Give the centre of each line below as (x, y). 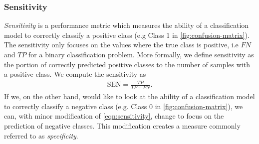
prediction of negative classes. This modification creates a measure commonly (122, 125)
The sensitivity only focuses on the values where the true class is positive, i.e (121, 45)
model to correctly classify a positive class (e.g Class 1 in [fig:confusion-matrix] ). (127, 35)
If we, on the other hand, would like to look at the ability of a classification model (129, 96)
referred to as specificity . (41, 135)
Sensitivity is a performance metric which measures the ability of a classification (127, 25)
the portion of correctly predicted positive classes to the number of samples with (127, 64)
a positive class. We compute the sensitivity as (75, 74)
